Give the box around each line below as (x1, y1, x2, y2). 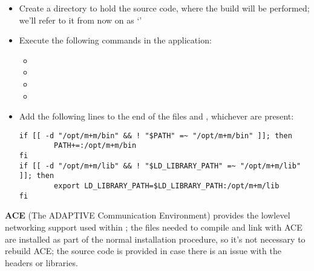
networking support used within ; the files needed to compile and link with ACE (5, 220, 303, 233)
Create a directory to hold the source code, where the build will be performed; (19, 2, 310, 14)
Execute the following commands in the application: (19, 34, 212, 46)
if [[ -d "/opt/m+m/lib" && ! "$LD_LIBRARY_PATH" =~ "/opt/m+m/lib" (19, 161, 301, 170)
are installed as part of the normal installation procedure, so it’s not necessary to (5, 232, 306, 245)
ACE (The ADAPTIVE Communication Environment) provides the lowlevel (5, 209, 290, 222)
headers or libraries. (5, 256, 78, 269)
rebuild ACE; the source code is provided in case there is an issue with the (5, 244, 281, 257)
